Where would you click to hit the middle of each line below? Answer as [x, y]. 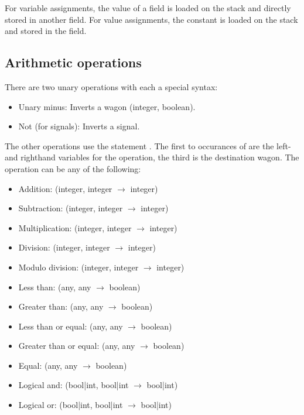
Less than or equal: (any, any [71, 326]
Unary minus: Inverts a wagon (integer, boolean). [107, 106]
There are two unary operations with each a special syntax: [111, 86]
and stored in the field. [46, 31]
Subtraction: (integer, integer [71, 208]
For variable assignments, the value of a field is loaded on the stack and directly [148, 8]
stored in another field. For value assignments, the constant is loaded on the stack [151, 19]
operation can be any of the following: [73, 168]
